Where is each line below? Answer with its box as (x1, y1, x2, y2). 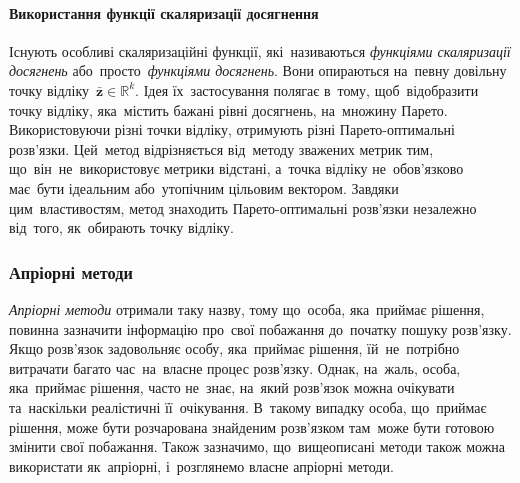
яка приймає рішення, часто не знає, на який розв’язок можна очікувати (9, 377, 455, 398)
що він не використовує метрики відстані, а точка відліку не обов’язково (9, 158, 464, 179)
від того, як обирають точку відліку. (9, 217, 234, 238)
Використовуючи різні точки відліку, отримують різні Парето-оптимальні (9, 119, 455, 140)
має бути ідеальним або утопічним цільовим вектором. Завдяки (9, 177, 399, 198)
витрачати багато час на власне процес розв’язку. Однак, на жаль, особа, (9, 357, 461, 378)
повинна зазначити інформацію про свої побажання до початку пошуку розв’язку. (9, 318, 512, 339)
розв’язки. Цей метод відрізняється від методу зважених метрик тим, (9, 138, 434, 159)
